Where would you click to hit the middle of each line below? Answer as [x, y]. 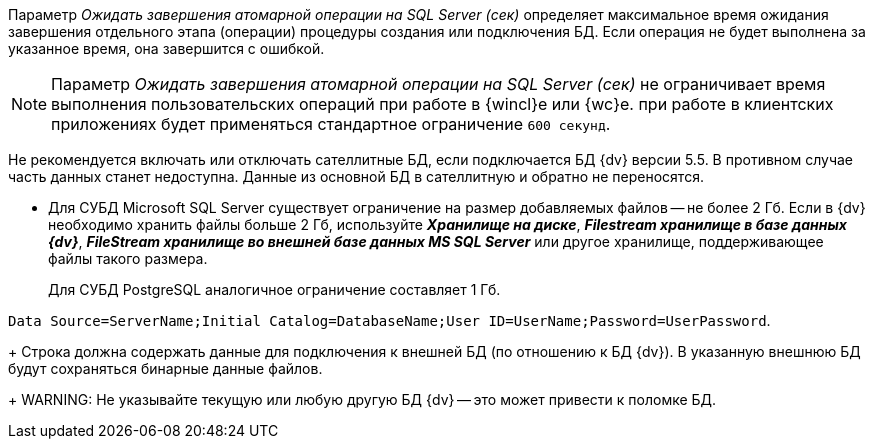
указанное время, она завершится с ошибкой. [166, 48]
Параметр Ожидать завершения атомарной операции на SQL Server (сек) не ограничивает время [438, 84]
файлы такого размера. [128, 258]
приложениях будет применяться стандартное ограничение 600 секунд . [331, 124]
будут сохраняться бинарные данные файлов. [165, 368]
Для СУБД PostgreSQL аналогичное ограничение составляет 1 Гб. [274, 289]
